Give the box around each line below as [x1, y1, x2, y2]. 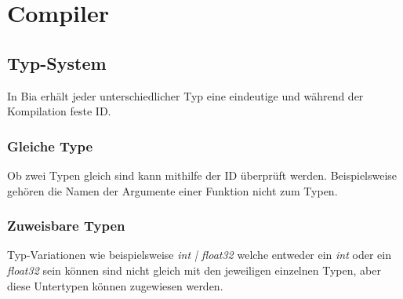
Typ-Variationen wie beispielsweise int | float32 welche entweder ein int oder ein [7, 246, 391, 263]
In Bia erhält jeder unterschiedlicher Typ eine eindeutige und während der [7, 87, 364, 104]
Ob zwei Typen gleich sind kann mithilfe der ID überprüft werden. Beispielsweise [7, 166, 398, 183]
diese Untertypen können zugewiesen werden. [7, 277, 223, 294]
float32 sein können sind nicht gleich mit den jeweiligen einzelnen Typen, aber [7, 261, 381, 278]
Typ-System [7, 50, 107, 75]
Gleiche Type [7, 136, 93, 155]
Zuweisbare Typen [7, 216, 125, 235]
